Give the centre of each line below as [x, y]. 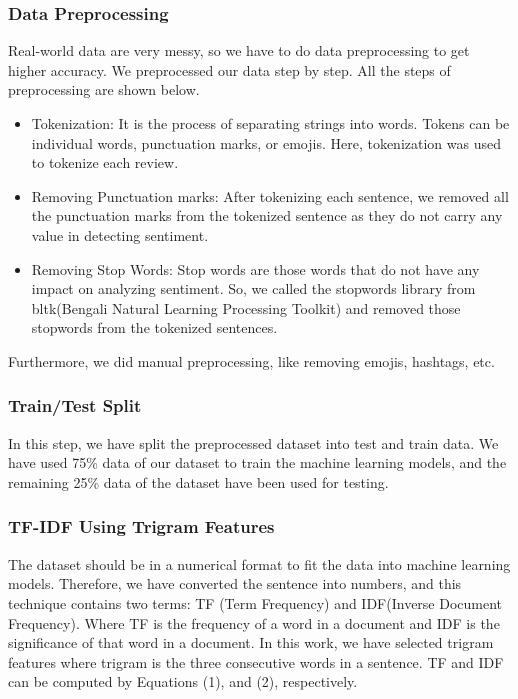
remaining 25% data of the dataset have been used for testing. [198, 481]
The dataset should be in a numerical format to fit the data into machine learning [259, 563]
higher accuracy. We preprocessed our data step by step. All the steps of [229, 69]
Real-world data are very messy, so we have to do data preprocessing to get [239, 50]
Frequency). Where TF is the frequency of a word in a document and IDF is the [254, 622]
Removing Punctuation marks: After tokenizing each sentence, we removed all [270, 195]
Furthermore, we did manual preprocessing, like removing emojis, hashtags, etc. [251, 360]
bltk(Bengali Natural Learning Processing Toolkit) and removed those [246, 307]
